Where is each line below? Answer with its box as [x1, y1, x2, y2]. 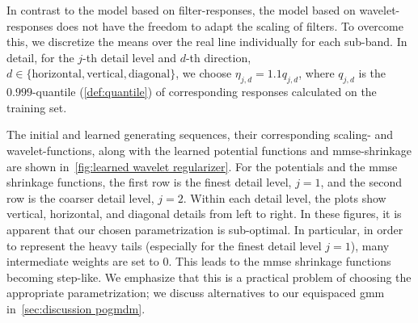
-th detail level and [82, 48, 177, 65]
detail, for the [6, 48, 74, 65]
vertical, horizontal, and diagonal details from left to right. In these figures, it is [6, 205, 402, 222]
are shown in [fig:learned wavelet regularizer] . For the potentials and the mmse [6, 157, 398, 174]
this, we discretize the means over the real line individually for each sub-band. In [6, 33, 407, 50]
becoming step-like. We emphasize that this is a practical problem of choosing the [6, 268, 412, 285]
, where [298, 65, 335, 82]
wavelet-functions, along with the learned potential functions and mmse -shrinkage [6, 141, 412, 158]
